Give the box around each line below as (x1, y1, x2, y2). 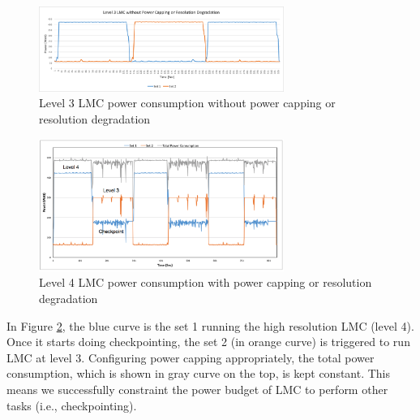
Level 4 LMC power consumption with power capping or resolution (39, 274, 372, 291)
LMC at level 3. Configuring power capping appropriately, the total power (6, 349, 375, 366)
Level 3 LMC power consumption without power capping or (39, 94, 336, 111)
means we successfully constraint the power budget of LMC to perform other (6, 381, 388, 398)
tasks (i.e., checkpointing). (6, 396, 137, 414)
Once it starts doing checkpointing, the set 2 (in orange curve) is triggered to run (6, 333, 410, 350)
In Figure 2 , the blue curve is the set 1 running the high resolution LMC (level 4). (6, 317, 414, 334)
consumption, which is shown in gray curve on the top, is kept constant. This (6, 365, 391, 382)
